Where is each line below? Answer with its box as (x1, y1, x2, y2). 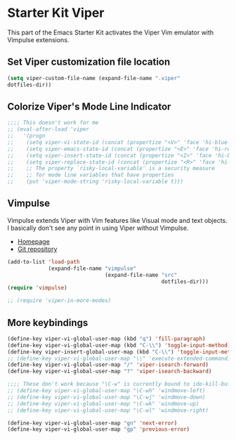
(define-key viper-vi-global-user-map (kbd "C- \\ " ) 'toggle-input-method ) (7, 342, 231, 349)
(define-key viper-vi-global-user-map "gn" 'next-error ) (7, 420, 178, 427)
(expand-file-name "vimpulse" (48, 265, 137, 272)
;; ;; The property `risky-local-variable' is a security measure (7, 165, 216, 172)
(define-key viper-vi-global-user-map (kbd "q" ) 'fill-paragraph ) (7, 335, 206, 342)
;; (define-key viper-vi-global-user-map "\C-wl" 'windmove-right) (7, 406, 209, 414)
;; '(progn (7, 132, 46, 140)
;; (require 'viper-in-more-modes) (7, 297, 112, 304)
